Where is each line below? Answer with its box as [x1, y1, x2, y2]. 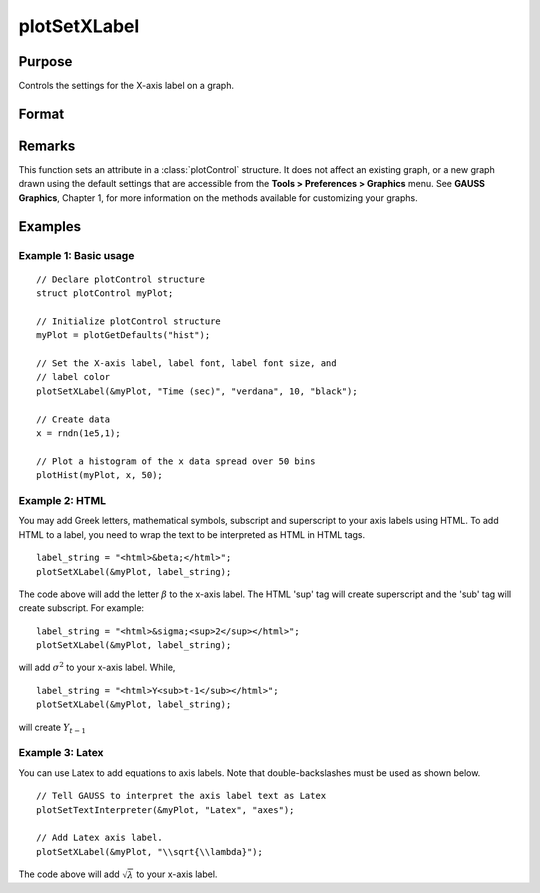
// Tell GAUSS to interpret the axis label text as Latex [36, 790, 327, 802]
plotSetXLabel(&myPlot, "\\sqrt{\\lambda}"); [36, 846, 264, 857]
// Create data [36, 413, 111, 425]
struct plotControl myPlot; [36, 288, 174, 299]
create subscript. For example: [18, 602, 145, 614]
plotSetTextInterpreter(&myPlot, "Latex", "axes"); [36, 804, 295, 815]
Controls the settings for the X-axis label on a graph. [18, 80, 235, 92]
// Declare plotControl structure [36, 273, 205, 285]
